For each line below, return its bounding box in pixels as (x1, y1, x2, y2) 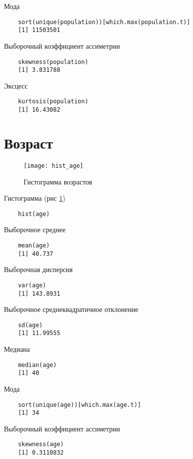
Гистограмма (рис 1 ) (4, 193, 65, 203)
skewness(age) (18, 441, 64, 448)
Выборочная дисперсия (4, 264, 73, 275)
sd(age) (18, 321, 43, 329)
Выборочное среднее (4, 224, 66, 235)
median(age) (18, 361, 57, 368)
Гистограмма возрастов (24, 176, 92, 186)
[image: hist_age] (24, 162, 83, 169)
